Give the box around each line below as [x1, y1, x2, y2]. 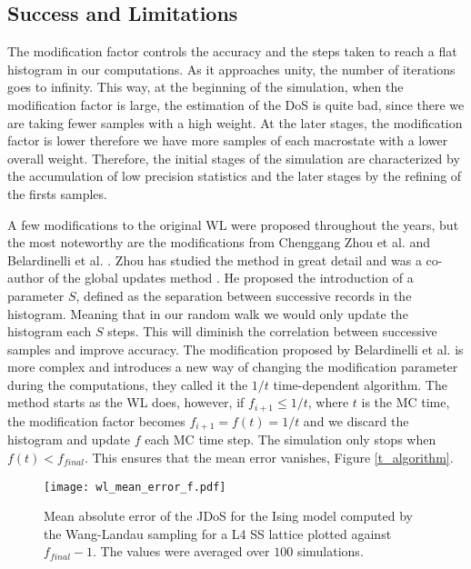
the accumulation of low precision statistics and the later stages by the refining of [7, 166, 462, 185]
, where [307, 393, 349, 412]
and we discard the [303, 411, 409, 430]
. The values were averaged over [92, 542, 270, 561]
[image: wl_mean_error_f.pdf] [44, 480, 226, 494]
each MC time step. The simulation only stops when [145, 430, 436, 449]
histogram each [7, 322, 92, 341]
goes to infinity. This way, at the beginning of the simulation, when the [7, 77, 404, 96]
